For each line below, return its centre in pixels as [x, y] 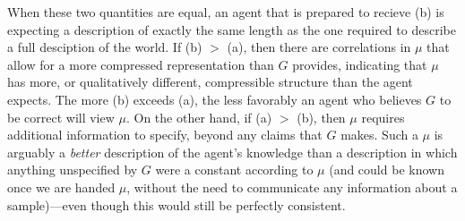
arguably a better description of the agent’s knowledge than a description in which [232, 152]
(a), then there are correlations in [319, 47]
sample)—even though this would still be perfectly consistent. [177, 204]
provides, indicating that [360, 64]
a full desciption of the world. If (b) [105, 47]
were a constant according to [234, 170]
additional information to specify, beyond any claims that [165, 135]
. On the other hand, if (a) [199, 117]
